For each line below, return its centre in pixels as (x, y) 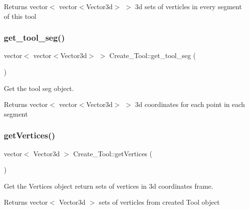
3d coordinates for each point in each (190, 104)
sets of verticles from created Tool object (159, 202)
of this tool (20, 16)
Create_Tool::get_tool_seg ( (153, 55)
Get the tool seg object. (39, 88)
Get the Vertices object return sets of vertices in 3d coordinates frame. (109, 186)
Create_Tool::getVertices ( (113, 153)
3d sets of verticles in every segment (189, 6)
